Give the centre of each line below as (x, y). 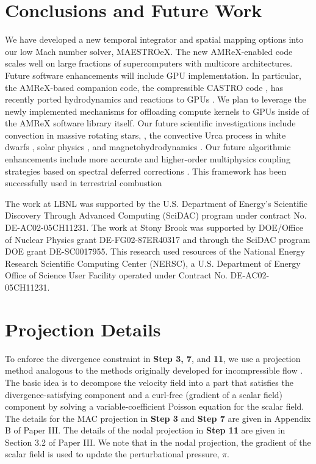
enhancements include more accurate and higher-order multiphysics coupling (148, 159)
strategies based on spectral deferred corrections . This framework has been (146, 171)
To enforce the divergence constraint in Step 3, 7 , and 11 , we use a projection (153, 358)
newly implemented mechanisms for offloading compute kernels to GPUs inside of (157, 111)
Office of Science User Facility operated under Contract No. (116, 275)
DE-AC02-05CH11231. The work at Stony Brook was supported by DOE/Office (154, 227)
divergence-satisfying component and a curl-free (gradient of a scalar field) (144, 394)
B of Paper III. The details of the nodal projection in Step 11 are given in (145, 430)
